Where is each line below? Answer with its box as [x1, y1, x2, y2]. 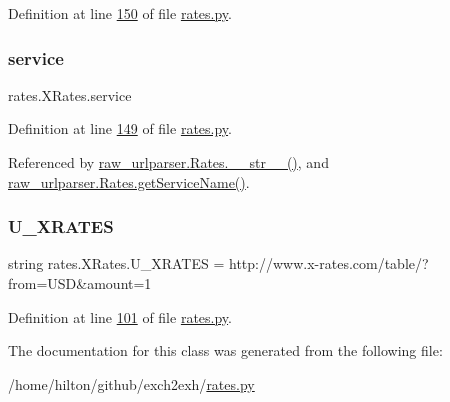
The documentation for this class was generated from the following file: [8, 340, 443, 361]
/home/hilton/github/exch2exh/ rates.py [8, 373, 255, 394]
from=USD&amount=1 [8, 273, 152, 293]
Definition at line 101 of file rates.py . [8, 306, 232, 327]
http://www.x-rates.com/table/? [229, 253, 429, 274]
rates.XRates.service [8, 84, 132, 105]
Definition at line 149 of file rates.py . [8, 118, 232, 139]
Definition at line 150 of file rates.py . [8, 3, 232, 23]
